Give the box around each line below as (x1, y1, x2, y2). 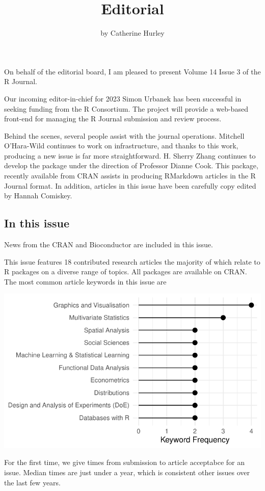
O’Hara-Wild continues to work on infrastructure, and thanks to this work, (4, 140, 238, 151)
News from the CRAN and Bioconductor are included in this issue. (4, 239, 213, 250)
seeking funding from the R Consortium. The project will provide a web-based (4, 103, 248, 114)
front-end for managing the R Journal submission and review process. (4, 113, 222, 124)
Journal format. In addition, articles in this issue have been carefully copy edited (4, 180, 256, 191)
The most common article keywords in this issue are (4, 276, 167, 287)
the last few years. (4, 477, 61, 487)
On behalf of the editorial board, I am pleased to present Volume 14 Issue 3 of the (4, 66, 261, 76)
